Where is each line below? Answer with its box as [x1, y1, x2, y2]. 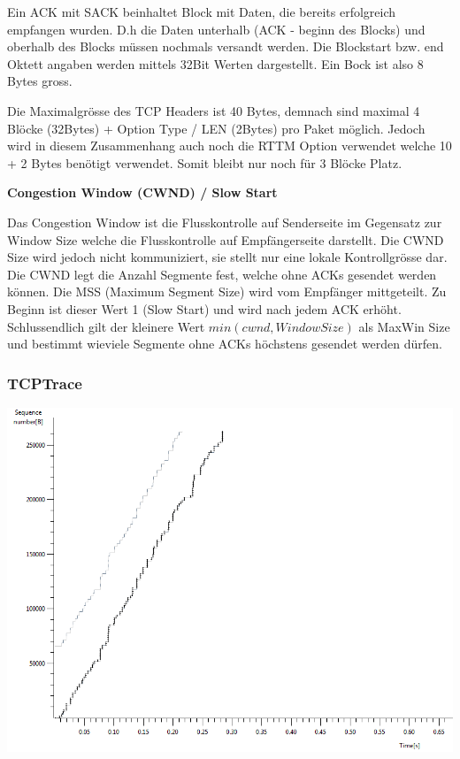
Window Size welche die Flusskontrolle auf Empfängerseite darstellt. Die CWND [7, 230, 444, 249]
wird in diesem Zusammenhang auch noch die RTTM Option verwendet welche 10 [7, 136, 452, 155]
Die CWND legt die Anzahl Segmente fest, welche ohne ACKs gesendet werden [7, 264, 437, 283]
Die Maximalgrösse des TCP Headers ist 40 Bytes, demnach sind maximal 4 [7, 101, 420, 119]
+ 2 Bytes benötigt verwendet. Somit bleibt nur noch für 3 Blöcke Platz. [7, 153, 402, 172]
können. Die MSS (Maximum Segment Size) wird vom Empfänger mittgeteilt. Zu [7, 282, 447, 301]
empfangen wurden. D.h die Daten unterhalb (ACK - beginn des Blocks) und [7, 19, 425, 38]
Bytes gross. [7, 72, 73, 90]
